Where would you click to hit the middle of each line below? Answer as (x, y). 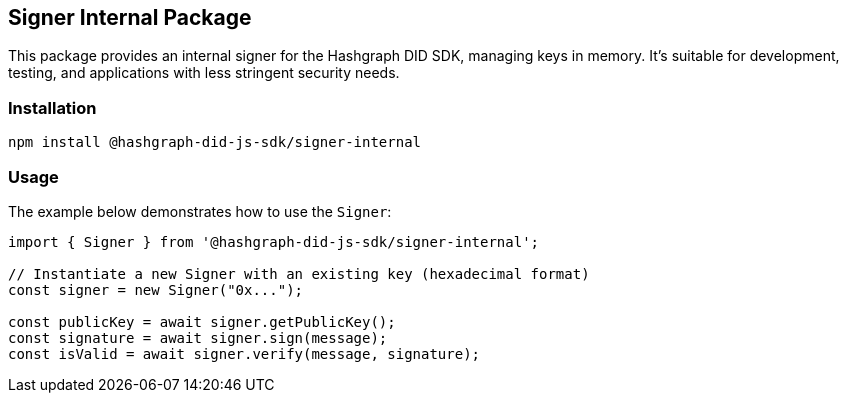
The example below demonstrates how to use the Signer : (200, 211)
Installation (52, 107)
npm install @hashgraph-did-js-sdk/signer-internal (215, 142)
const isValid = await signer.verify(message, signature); (244, 353)
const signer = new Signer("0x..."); (156, 289)
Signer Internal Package (130, 17)
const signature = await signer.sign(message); (198, 337)
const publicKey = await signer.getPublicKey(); (202, 321)
